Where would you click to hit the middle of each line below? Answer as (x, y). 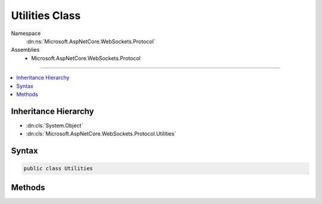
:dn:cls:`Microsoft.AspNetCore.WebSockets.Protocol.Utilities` (101, 134)
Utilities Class (46, 15)
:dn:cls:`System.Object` (55, 125)
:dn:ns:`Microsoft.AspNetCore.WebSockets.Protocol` (91, 41)
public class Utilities (58, 169)
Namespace (26, 33)
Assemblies (25, 50)
